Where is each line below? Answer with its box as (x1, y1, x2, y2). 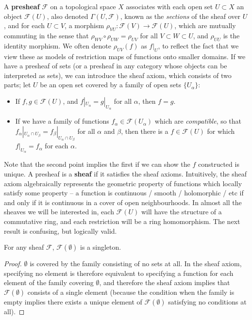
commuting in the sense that (4, 30, 89, 40)
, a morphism (65, 20, 104, 31)
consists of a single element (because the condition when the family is (27, 287, 235, 297)
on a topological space (50, 1, 116, 11)
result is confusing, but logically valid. (4, 225, 117, 236)
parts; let (4, 80, 31, 90)
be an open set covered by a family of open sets (40, 80, 181, 90)
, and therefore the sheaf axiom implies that (99, 277, 230, 288)
